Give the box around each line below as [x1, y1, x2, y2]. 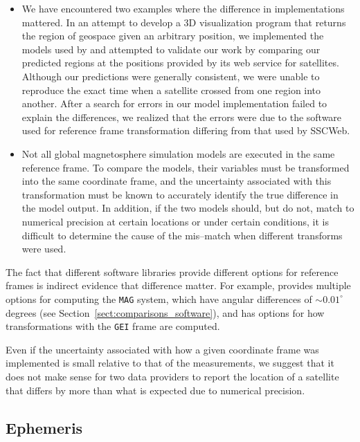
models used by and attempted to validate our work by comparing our [21, 42, 321, 56]
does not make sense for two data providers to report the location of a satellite [6, 369, 339, 383]
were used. [21, 241, 66, 256]
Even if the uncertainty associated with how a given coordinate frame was [6, 342, 319, 356]
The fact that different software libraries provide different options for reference [6, 264, 339, 279]
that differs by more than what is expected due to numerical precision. [6, 383, 305, 397]
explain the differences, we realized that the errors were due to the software [21, 109, 342, 124]
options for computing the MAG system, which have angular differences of [6, 291, 312, 306]
